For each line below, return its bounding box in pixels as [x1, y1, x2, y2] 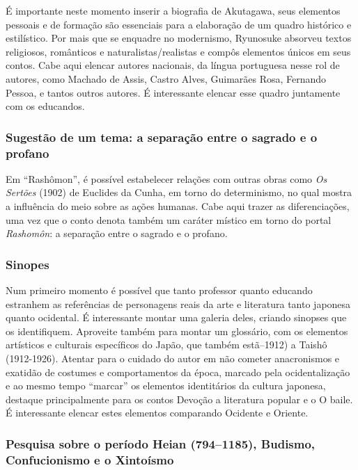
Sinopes [6, 255, 49, 273]
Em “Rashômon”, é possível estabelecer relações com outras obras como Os [6, 171, 327, 186]
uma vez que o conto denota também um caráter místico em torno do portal [6, 212, 332, 227]
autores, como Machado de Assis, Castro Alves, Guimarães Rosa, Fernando [6, 71, 327, 86]
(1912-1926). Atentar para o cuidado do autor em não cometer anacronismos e [6, 351, 340, 366]
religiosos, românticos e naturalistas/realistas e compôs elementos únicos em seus [6, 44, 351, 58]
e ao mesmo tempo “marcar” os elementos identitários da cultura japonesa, [6, 378, 326, 393]
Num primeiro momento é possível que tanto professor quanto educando [6, 283, 313, 298]
